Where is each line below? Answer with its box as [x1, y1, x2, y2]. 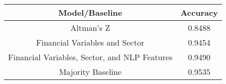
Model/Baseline [58, 7, 123, 18]
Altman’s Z [70, 22, 110, 33]
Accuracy [180, 7, 218, 18]
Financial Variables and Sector [36, 36, 144, 48]
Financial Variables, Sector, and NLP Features [8, 51, 173, 63]
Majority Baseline [59, 66, 122, 77]
